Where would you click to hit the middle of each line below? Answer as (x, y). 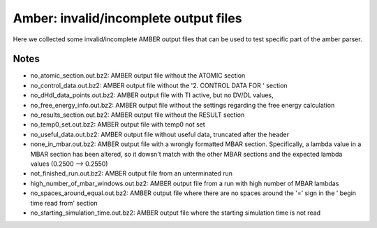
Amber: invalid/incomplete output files (127, 18)
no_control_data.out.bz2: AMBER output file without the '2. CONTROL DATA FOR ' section (159, 85)
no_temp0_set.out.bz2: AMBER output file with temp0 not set (118, 124)
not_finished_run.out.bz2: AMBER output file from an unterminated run (132, 173)
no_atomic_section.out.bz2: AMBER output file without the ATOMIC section (138, 76)
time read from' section (64, 203)
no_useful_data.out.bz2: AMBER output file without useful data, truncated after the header (160, 134)
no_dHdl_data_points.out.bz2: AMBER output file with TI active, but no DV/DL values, (152, 95)
